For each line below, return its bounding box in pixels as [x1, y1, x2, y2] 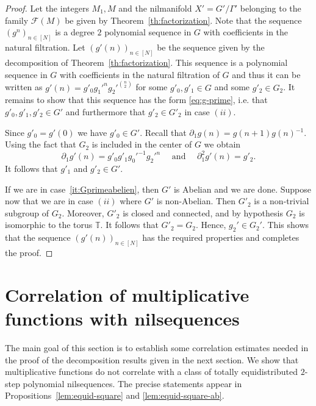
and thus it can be [232, 68, 301, 80]
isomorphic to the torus [5, 218, 93, 231]
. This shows [262, 218, 309, 231]
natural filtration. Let [5, 41, 85, 54]
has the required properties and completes [142, 231, 300, 244]
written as [5, 80, 43, 93]
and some [214, 80, 250, 93]
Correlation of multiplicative [5, 282, 250, 307]
